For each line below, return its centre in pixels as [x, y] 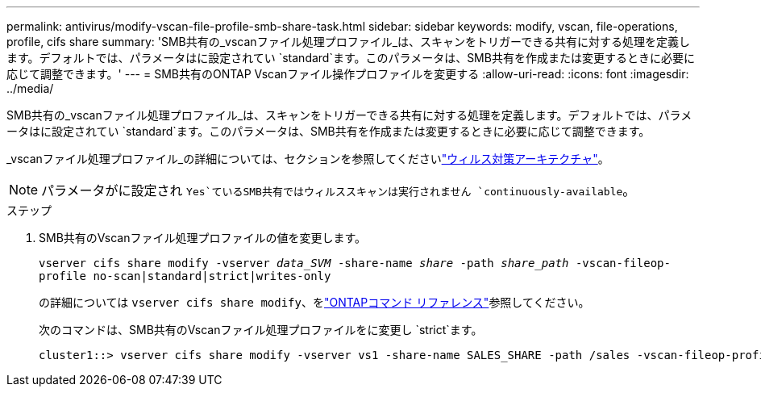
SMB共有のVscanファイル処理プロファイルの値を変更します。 [203, 238]
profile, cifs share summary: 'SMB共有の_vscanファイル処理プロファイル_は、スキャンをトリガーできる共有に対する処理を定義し [348, 42]
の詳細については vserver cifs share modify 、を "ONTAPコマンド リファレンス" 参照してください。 [314, 302]
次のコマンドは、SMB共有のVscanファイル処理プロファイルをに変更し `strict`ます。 [261, 330]
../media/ [30, 88]
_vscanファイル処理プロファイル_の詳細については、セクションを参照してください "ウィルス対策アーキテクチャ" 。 [308, 159]
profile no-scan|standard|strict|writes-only [185, 276]
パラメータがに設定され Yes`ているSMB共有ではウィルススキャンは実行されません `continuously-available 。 [339, 190]
